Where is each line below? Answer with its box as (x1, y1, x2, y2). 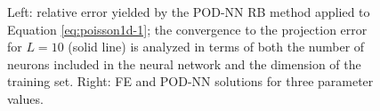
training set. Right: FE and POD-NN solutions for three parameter (7, 72, 374, 91)
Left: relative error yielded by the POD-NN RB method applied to (7, 3, 370, 20)
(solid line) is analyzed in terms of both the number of (68, 37, 365, 56)
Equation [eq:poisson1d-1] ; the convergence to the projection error (7, 20, 368, 38)
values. (7, 89, 44, 107)
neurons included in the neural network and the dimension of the (7, 54, 361, 73)
